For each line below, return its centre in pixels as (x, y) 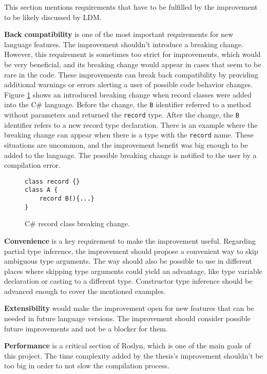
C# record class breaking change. (77, 223)
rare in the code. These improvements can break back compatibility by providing (131, 74)
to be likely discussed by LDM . (53, 17)
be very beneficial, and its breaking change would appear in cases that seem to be (133, 64)
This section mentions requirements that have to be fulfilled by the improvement (131, 7)
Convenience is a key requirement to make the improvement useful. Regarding (130, 240)
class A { (41, 190)
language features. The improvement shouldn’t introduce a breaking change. (124, 44)
